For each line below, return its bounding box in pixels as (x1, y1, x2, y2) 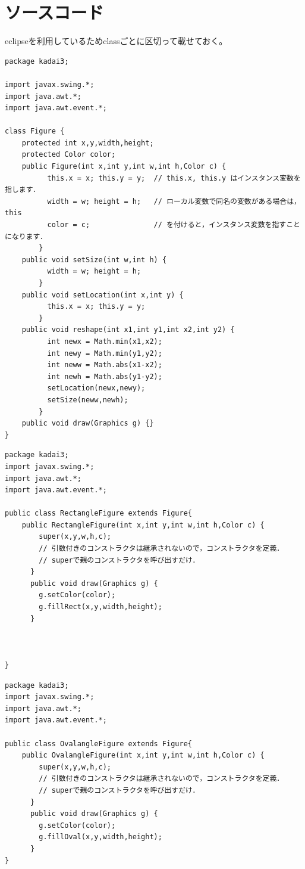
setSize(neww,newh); (47, 395, 128, 404)
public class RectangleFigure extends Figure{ (5, 509, 192, 518)
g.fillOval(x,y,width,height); (39, 833, 162, 842)
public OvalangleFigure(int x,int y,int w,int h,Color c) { (21, 751, 265, 760)
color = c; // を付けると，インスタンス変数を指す (47, 221, 287, 229)
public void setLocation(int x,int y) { (21, 290, 184, 299)
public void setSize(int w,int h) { (21, 255, 167, 264)
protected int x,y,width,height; (21, 138, 154, 147)
